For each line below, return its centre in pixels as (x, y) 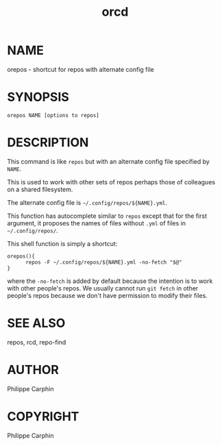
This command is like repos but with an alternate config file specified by (109, 161)
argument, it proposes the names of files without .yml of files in (97, 223)
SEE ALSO (36, 323)
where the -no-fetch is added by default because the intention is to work (110, 281)
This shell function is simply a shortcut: (62, 243)
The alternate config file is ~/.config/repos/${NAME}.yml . (87, 202)
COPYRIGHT (43, 416)
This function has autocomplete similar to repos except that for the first (107, 216)
